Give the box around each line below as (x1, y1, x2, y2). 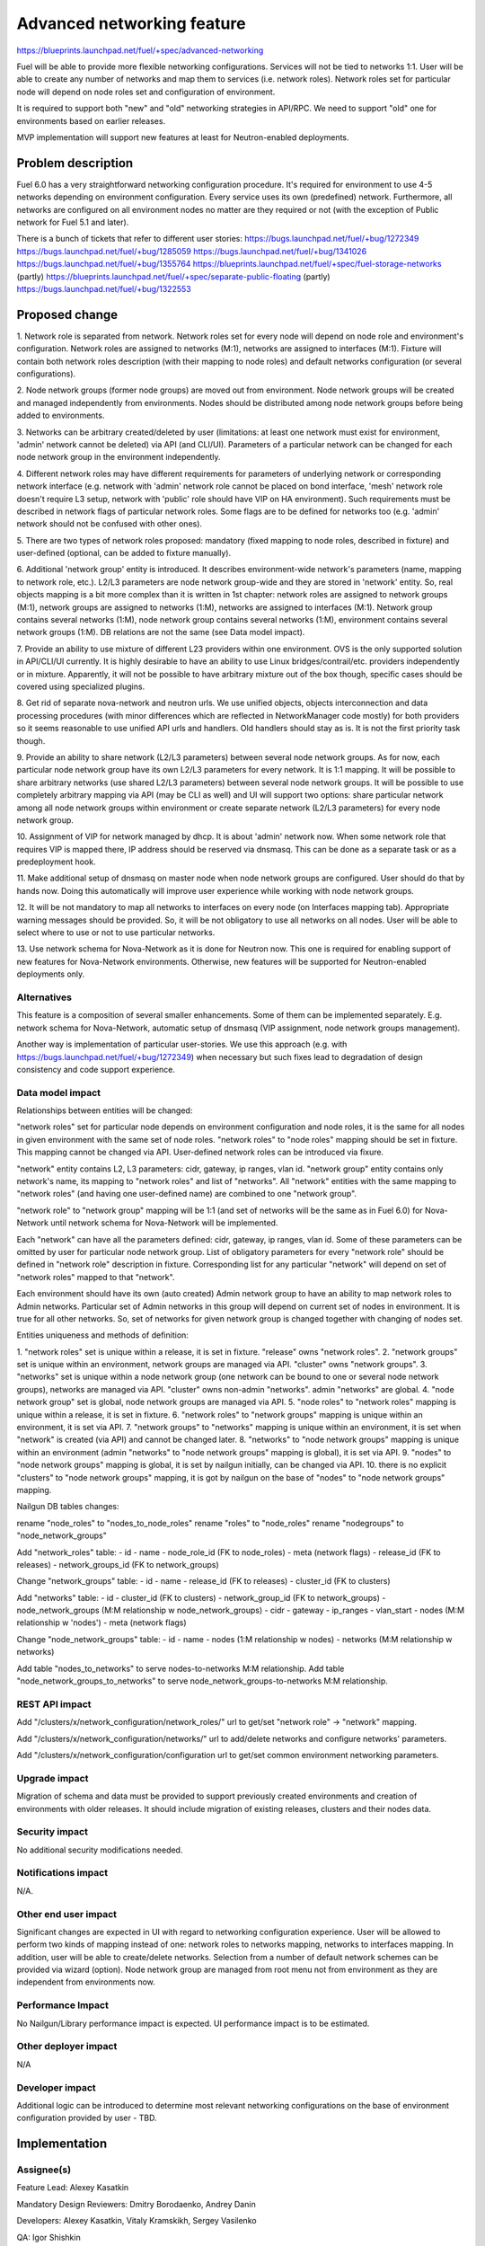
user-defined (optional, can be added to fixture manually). (16, 548, 232, 559)
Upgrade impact (16, 1772, 89, 1784)
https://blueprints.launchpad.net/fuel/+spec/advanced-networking (16, 45, 264, 56)
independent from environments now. (16, 1976, 156, 1987)
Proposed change (16, 306, 119, 323)
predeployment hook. (16, 856, 96, 867)
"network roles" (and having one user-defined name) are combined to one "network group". (16, 1189, 357, 1199)
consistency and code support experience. (16, 1064, 175, 1074)
